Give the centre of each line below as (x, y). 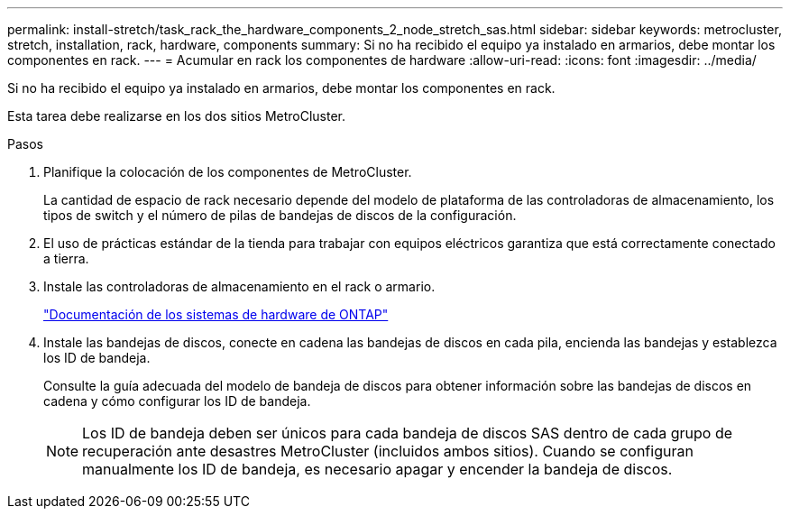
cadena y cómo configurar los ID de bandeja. (177, 401)
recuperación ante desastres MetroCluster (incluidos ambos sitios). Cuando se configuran (388, 451)
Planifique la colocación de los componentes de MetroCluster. (228, 172)
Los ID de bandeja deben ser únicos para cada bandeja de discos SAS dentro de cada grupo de (407, 433)
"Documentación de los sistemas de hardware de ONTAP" (216, 314)
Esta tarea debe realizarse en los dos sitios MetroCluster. (177, 116)
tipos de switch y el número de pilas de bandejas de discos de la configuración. (280, 215)
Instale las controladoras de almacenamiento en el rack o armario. (239, 286)
